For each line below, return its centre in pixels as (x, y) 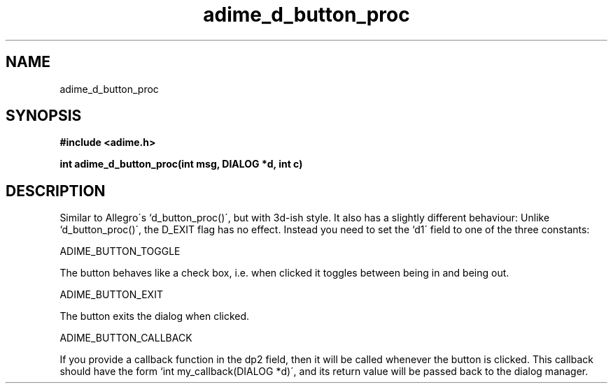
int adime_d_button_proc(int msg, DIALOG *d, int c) (181, 164)
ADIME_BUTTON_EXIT (111, 295)
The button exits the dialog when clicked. (155, 316)
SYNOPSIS (44, 116)
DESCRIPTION (56, 191)
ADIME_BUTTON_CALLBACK (126, 338)
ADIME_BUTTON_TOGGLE (120, 251)
